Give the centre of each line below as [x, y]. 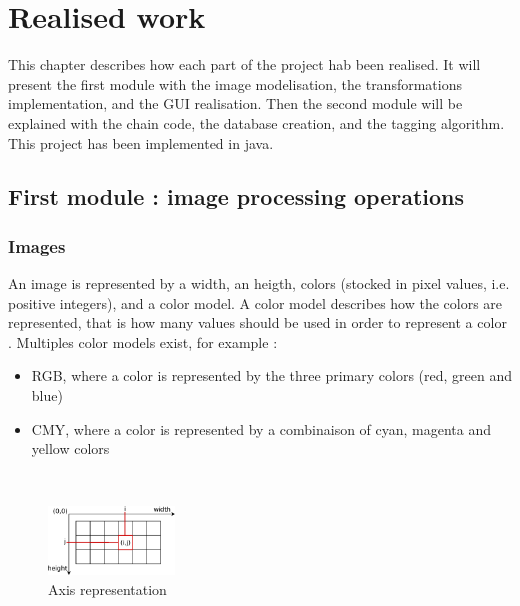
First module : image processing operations [236, 196]
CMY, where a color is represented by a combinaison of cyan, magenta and [261, 428]
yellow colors [70, 448]
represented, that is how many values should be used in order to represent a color [257, 322]
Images [37, 245]
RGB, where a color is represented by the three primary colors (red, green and [271, 375]
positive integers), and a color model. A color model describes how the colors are [255, 302]
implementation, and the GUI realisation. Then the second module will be [235, 103]
